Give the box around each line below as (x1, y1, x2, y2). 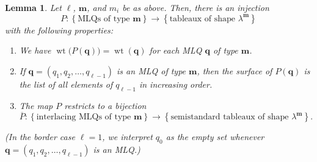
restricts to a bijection (64, 99, 147, 111)
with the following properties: (5, 23, 114, 36)
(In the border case (5, 130, 75, 143)
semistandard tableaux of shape (170, 113, 289, 122)
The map (19, 99, 53, 111)
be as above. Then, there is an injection (122, 1, 269, 13)
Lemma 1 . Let (5, 1, 62, 13)
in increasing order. (139, 77, 213, 90)
